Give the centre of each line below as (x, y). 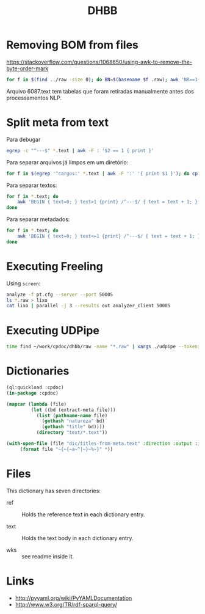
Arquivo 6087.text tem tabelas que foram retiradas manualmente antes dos (100, 91)
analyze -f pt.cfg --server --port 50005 (60, 294)
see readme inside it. (48, 556)
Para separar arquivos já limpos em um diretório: (67, 162)
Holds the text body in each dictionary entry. (77, 538)
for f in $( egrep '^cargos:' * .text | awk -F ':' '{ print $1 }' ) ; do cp (102, 174)
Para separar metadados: (38, 219)
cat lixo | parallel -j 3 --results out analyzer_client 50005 (88, 306)
